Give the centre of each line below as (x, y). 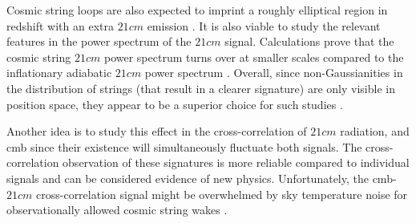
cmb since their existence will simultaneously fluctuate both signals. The (184, 146)
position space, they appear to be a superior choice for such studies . (175, 104)
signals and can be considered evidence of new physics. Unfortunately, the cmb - (202, 178)
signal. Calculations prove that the (309, 41)
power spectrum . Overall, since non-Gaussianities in (274, 73)
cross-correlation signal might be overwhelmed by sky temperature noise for (222, 194)
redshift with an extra (60, 25)
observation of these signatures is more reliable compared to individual (236, 162)
